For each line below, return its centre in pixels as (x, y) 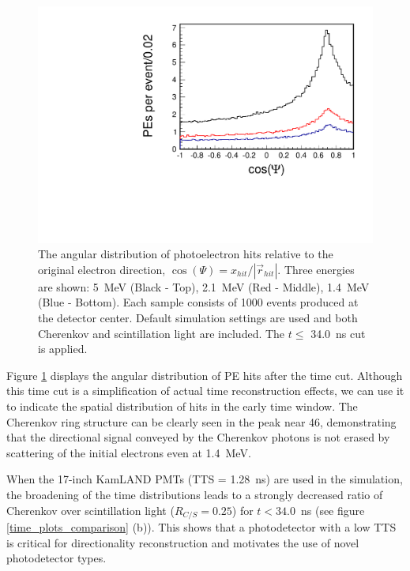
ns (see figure (333, 510)
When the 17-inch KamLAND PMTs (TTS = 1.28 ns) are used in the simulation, (205, 479)
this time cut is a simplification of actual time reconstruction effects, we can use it (205, 391)
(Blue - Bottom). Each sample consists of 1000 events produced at (198, 302)
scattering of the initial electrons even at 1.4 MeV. (129, 452)
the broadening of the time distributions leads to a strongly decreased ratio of (195, 494)
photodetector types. (56, 558)
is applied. (63, 349)
